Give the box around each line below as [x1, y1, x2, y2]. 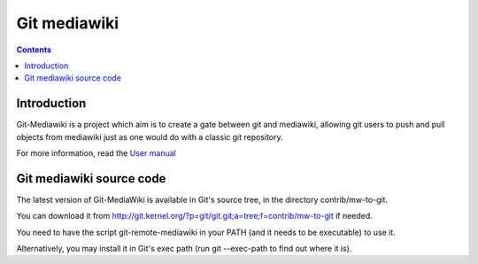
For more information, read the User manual [16, 148, 176, 159]
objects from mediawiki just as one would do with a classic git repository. [16, 131, 283, 142]
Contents [16, 44, 52, 55]
